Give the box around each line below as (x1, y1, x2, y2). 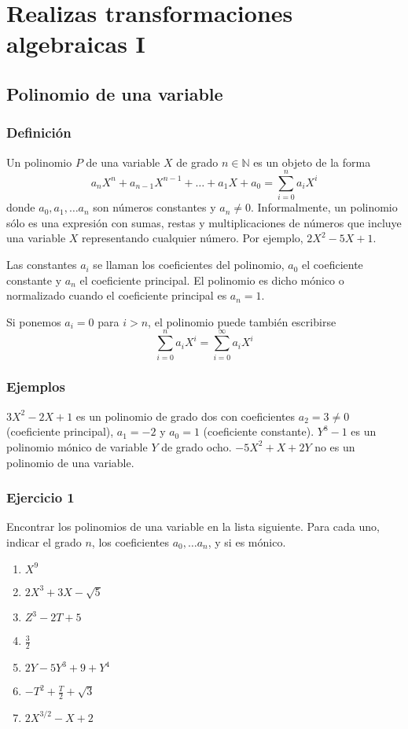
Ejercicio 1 (6, 488, 75, 507)
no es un (314, 438, 355, 455)
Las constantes (6, 256, 77, 273)
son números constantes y (93, 199, 216, 215)
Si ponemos (6, 313, 61, 330)
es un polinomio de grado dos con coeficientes (75, 407, 296, 424)
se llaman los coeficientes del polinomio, (93, 256, 285, 273)
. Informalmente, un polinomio (251, 199, 398, 215)
